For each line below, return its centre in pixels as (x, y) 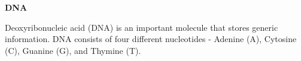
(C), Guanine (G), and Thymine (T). (73, 50)
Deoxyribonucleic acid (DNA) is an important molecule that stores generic (142, 27)
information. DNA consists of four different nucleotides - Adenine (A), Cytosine (151, 39)
